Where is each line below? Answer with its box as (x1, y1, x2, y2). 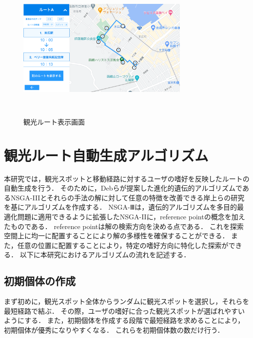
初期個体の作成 (4, 273, 76, 288)
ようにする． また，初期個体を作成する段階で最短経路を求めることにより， (4, 315, 245, 325)
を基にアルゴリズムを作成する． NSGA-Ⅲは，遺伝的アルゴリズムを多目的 (4, 202, 237, 212)
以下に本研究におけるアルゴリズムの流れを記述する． (19, 249, 191, 260)
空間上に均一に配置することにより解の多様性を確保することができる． (4, 231, 229, 241)
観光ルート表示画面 (23, 116, 85, 126)
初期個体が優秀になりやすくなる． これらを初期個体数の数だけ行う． (4, 324, 224, 335)
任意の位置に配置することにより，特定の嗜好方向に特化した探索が (17, 240, 229, 250)
